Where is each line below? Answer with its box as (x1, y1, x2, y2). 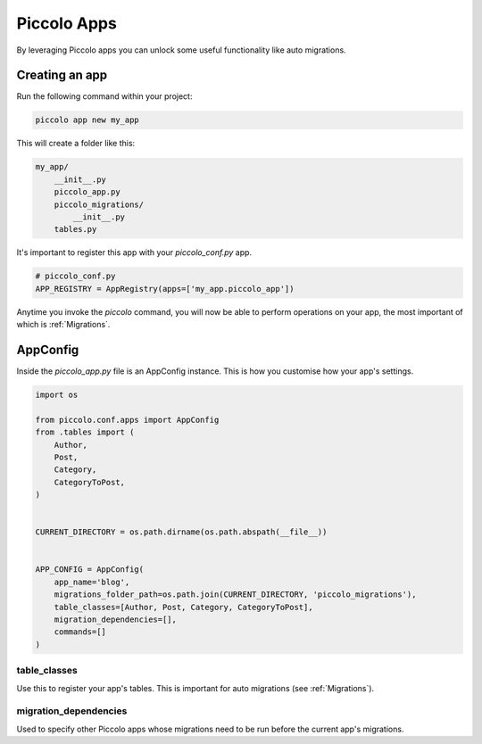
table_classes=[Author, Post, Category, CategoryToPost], (54, 602, 313, 612)
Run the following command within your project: (16, 91, 193, 102)
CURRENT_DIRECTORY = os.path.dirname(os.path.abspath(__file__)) (35, 527, 328, 537)
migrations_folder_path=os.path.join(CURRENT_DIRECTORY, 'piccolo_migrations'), (54, 590, 417, 599)
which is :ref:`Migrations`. (16, 319, 111, 330)
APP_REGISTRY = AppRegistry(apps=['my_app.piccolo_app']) (35, 284, 295, 293)
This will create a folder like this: (16, 138, 136, 149)
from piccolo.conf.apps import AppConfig (35, 415, 220, 425)
